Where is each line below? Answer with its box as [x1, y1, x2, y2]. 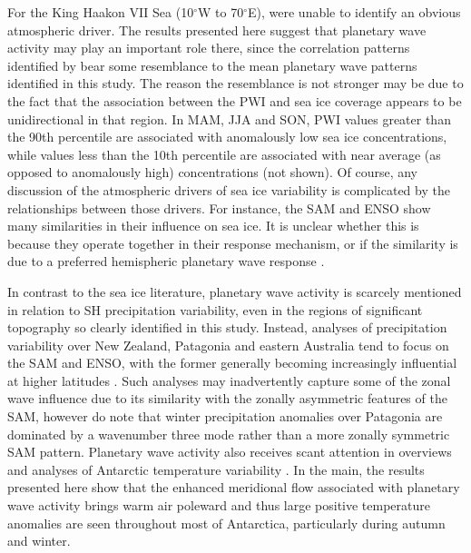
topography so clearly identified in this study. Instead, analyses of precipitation [7, 318, 447, 337]
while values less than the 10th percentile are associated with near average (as [7, 144, 441, 163]
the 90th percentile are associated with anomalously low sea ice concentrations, [7, 127, 447, 146]
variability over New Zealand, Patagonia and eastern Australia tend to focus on [7, 335, 449, 354]
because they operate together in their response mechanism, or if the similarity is [7, 233, 458, 252]
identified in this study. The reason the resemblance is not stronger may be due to [7, 74, 464, 93]
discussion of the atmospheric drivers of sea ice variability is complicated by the [7, 180, 450, 199]
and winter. [7, 531, 71, 550]
